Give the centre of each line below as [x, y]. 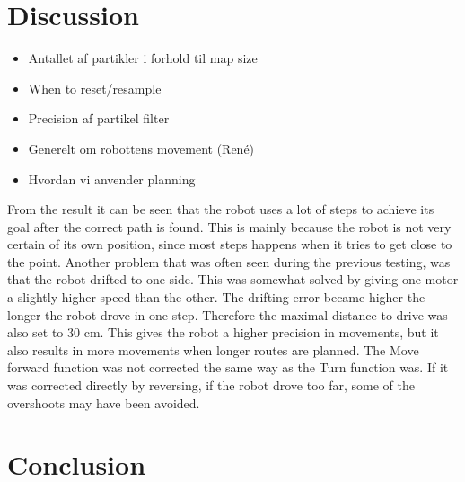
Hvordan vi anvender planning [112, 179]
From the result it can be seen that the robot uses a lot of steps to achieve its [221, 209]
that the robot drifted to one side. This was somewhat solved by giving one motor [233, 279]
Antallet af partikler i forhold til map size [143, 58]
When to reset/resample [95, 88]
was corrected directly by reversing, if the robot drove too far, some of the [211, 385]
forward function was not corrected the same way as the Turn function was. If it [228, 367]
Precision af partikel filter [99, 118]
